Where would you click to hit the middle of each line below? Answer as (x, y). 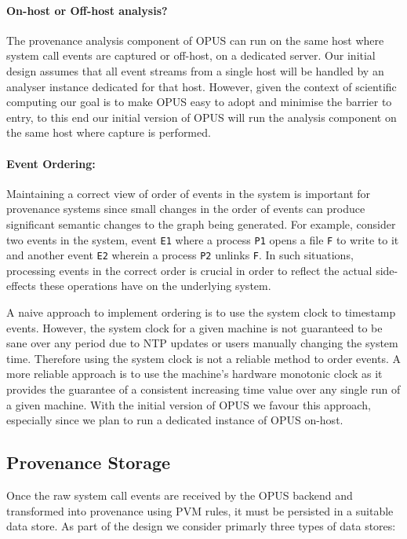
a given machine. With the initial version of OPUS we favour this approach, (189, 404)
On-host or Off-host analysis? (87, 10)
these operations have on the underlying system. (155, 286)
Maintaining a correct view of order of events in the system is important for (189, 193)
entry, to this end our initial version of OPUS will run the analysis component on (202, 117)
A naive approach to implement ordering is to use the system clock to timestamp (201, 312)
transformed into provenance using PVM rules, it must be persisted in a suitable (200, 510)
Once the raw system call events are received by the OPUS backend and (180, 495)
